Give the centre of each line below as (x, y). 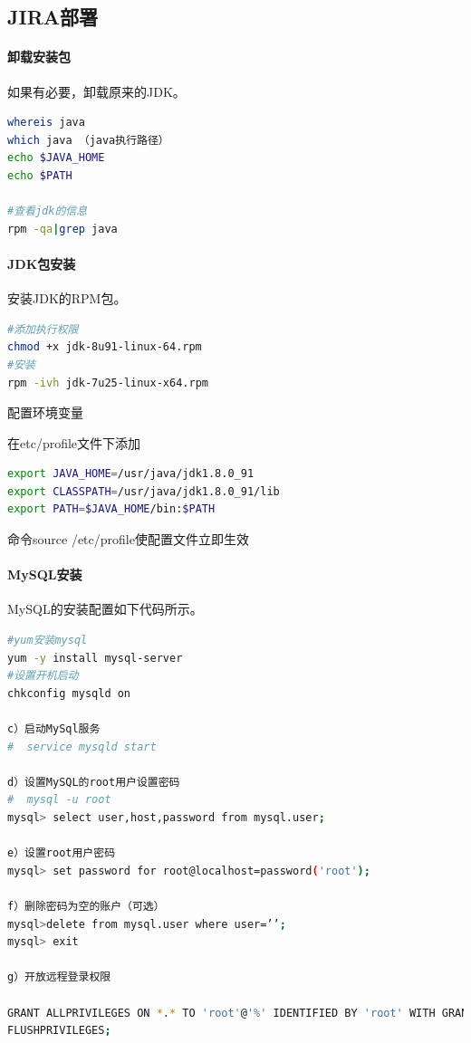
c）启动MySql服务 (54, 729)
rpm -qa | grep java (62, 229)
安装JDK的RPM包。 (67, 298)
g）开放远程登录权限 (59, 977)
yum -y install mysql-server (95, 658)
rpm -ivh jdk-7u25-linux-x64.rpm (108, 383)
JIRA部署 (53, 17)
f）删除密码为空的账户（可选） (86, 906)
